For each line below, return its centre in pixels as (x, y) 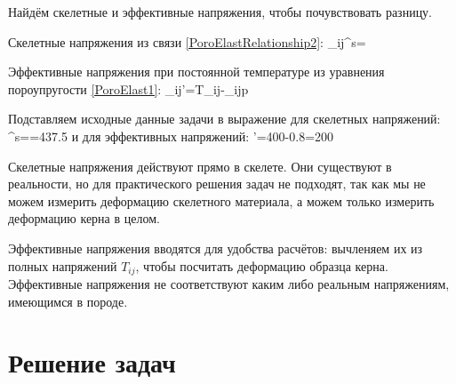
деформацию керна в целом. (84, 218)
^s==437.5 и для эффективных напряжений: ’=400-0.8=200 (171, 136)
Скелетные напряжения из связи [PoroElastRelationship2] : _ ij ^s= (187, 41)
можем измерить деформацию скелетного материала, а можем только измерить (221, 200)
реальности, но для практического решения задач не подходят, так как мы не (217, 184)
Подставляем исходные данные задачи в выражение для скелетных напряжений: (224, 119)
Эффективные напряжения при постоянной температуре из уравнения (196, 72)
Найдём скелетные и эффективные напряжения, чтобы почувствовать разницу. (220, 12)
